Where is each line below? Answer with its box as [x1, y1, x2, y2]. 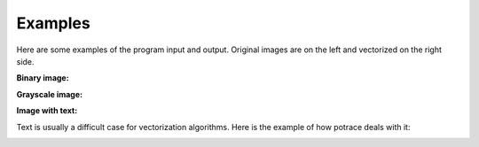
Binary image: [16, 73, 70, 83]
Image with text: [16, 105, 78, 116]
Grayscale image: [16, 89, 83, 99]
